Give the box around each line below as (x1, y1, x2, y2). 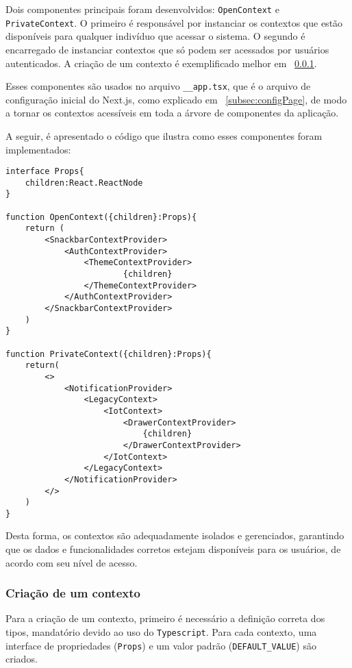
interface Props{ (5, 166, 84, 177)
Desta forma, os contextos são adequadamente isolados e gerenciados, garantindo (5, 528, 344, 543)
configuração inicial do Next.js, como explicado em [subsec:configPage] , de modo (5, 92, 347, 106)
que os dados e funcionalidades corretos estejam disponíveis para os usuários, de (5, 542, 341, 556)
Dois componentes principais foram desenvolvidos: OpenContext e (5, 2, 279, 16)
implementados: (5, 142, 71, 156)
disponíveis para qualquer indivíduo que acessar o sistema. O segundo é (5, 29, 305, 43)
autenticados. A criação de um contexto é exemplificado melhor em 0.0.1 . (5, 55, 317, 70)
